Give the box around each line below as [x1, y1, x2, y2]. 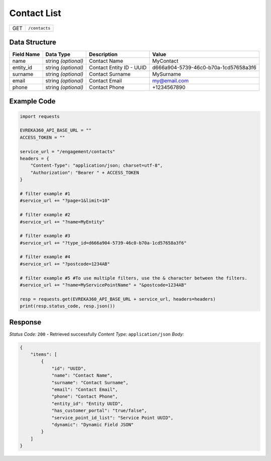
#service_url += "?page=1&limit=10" [20, 198, 110, 203]
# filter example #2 [20, 212, 70, 218]
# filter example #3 [20, 233, 70, 239]
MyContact [152, 58, 179, 65]
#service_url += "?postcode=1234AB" [20, 261, 110, 267]
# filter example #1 [20, 191, 70, 196]
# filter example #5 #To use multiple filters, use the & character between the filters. [20, 275, 248, 281]
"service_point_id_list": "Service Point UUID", [51, 415, 174, 420]
